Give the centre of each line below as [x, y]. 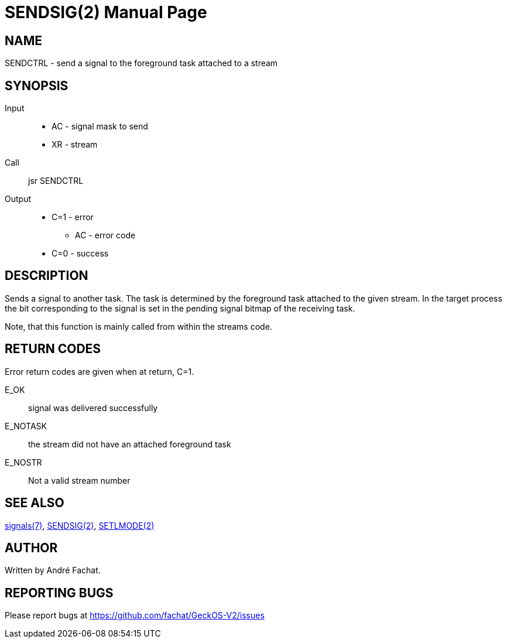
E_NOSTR [23, 462]
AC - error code [105, 235]
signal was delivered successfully [93, 408]
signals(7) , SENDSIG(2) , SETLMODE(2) [80, 525]
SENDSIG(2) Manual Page [106, 12]
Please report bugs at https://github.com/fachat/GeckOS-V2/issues [135, 615]
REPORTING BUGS [59, 593]
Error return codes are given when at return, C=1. [100, 371]
